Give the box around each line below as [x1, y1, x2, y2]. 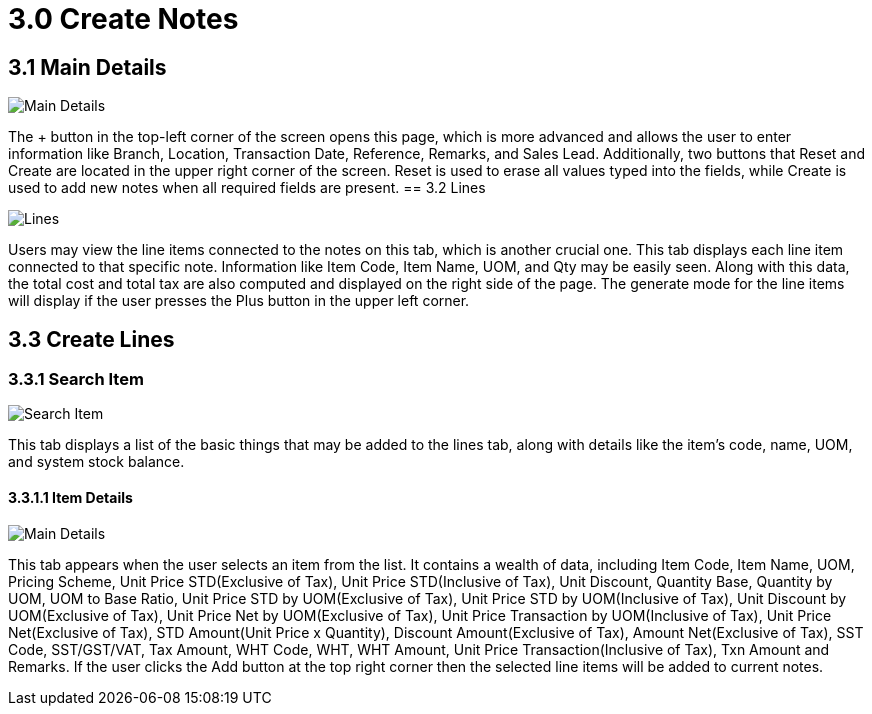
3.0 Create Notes [8, 2, 239, 36]
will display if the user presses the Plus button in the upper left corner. [8, 292, 470, 310]
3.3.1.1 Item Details [8, 489, 133, 506]
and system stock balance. [8, 453, 185, 471]
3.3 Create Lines [8, 326, 175, 352]
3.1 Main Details [8, 54, 167, 80]
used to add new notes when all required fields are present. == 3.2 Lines [8, 179, 486, 197]
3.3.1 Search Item [8, 369, 144, 390]
